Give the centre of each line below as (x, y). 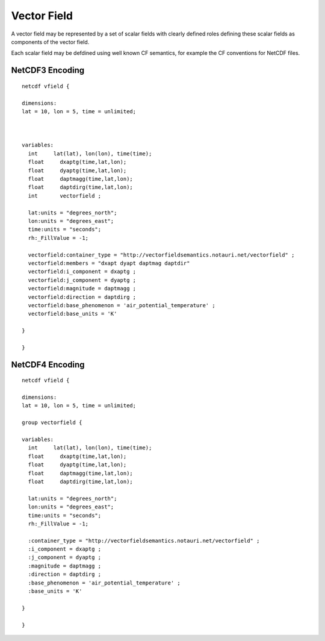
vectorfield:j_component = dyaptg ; (82, 280)
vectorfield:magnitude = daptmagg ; (82, 289)
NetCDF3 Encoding (48, 70)
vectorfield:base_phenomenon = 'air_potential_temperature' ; (122, 305)
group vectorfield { (52, 423)
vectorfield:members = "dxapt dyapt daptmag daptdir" (109, 263)
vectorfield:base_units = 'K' (73, 314)
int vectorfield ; (65, 195)
